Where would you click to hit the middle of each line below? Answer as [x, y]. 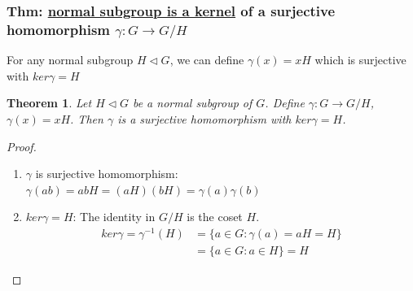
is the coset [215, 217]
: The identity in [114, 217]
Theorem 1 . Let [49, 103]
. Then [87, 119]
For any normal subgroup [70, 60]
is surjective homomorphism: [107, 174]
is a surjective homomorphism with [204, 119]
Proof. [22, 146]
